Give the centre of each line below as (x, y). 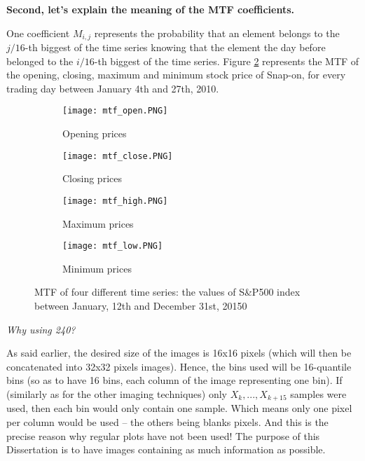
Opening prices (95, 133)
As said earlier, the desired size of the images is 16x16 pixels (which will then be (179, 353)
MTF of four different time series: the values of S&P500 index (167, 292)
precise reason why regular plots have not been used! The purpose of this (163, 435)
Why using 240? (41, 329)
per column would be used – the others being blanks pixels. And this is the (167, 422)
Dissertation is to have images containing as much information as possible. (166, 449)
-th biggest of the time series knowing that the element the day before (175, 47)
